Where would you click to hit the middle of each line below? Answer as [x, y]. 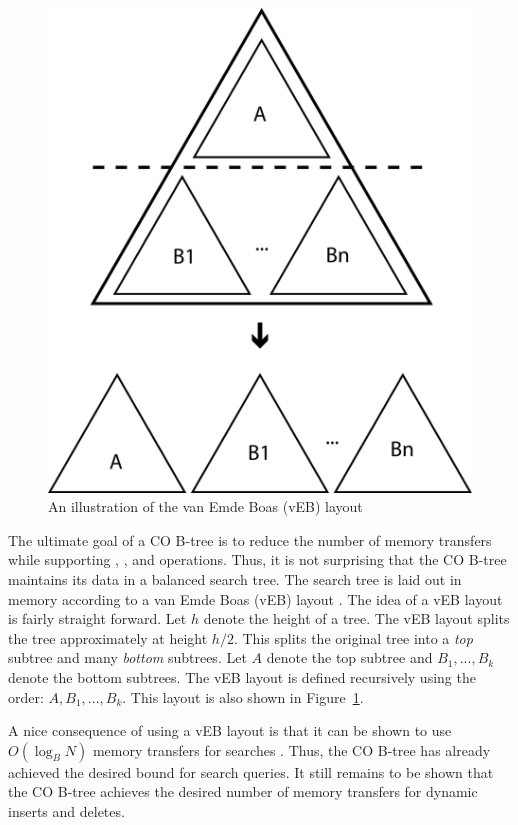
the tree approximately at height [108, 637]
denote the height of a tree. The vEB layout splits [356, 618]
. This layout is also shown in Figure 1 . [243, 696]
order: [26, 696]
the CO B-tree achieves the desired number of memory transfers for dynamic [243, 791]
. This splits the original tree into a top [353, 637]
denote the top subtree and [349, 657]
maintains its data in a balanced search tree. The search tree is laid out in [235, 578]
